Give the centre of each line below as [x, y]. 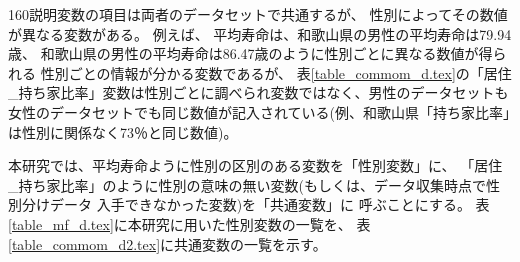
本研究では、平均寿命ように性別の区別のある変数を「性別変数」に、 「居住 [255, 165]
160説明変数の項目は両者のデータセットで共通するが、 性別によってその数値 [258, 14]
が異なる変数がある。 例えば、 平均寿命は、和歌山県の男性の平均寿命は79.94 [260, 33]
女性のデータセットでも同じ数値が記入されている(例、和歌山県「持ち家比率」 [259, 111]
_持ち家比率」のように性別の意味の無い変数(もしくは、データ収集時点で [247, 184]
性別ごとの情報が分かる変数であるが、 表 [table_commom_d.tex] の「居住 [276, 72]
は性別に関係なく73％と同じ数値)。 [123, 131]
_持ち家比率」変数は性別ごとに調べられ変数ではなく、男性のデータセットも [258, 92]
